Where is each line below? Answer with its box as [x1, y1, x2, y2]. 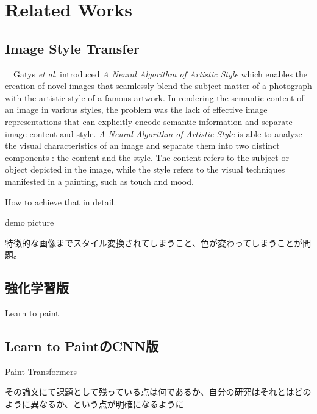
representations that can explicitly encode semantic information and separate [5, 115, 293, 127]
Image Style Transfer [5, 38, 140, 57]
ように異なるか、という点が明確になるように [5, 398, 184, 410]
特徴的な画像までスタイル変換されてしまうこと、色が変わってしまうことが [5, 236, 303, 249]
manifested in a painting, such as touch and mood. [5, 174, 194, 187]
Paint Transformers [5, 365, 77, 377]
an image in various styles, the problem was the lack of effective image [5, 103, 268, 116]
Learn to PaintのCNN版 [5, 337, 158, 355]
